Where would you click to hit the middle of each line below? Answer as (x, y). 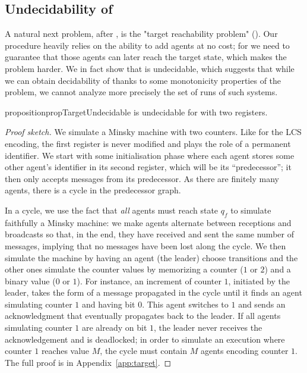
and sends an (262, 304)
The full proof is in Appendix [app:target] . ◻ (88, 362)
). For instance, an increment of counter (149, 280)
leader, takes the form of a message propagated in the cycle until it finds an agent (153, 292)
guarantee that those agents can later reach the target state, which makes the (146, 57)
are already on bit (115, 327)
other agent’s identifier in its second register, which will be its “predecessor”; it (148, 167)
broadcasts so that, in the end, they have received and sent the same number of (149, 234)
